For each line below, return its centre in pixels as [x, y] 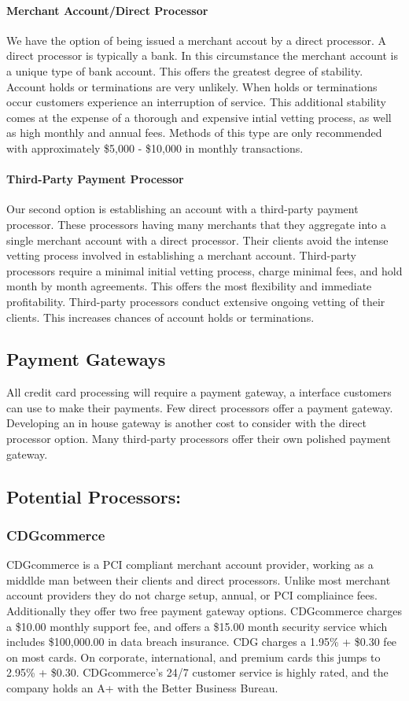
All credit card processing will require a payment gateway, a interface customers [199, 392]
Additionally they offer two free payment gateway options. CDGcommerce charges [204, 611]
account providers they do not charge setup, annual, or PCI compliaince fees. [192, 595]
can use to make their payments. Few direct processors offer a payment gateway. [200, 407]
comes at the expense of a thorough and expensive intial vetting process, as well [199, 117]
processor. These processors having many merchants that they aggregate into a [196, 224]
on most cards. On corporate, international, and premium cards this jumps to [193, 657]
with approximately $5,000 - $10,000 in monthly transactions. [155, 148]
